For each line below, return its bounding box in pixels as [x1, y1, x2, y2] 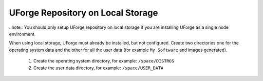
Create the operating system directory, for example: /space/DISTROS [33, 58, 175, 64]
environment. [9, 31, 36, 37]
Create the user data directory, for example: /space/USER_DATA [33, 65, 164, 71]
